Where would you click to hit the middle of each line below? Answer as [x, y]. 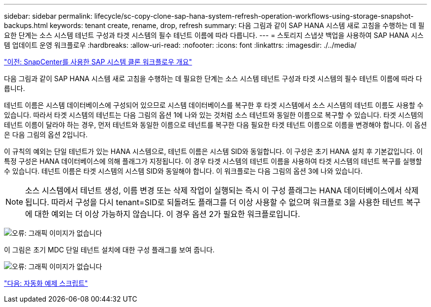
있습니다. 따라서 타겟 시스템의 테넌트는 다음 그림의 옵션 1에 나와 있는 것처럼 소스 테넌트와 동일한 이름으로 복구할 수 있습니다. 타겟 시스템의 [214, 115]
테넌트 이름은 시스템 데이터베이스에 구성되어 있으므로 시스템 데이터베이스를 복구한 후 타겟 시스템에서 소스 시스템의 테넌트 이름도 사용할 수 [214, 105]
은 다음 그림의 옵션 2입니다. [46, 135]
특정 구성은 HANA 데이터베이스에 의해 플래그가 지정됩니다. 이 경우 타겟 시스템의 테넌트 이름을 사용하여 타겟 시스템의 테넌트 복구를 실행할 [213, 161]
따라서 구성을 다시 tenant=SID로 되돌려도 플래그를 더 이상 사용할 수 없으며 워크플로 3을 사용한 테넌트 [228, 202]
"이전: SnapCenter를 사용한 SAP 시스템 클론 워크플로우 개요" [98, 62]
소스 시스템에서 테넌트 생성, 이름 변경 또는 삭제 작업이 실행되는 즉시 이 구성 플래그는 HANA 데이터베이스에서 [214, 190]
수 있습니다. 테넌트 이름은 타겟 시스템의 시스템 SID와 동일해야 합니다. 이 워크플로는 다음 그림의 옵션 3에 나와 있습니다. [183, 171]
